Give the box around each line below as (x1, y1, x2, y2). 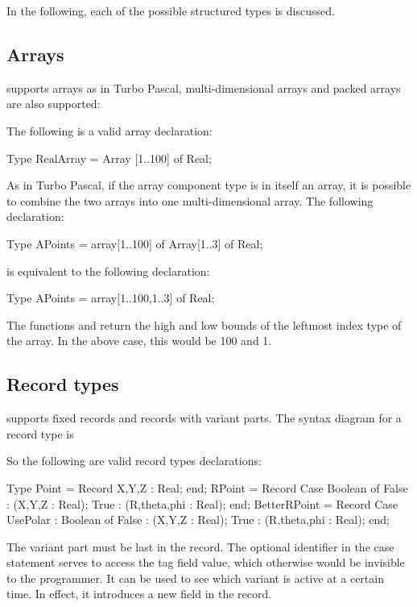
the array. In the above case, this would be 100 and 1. (6, 332, 272, 349)
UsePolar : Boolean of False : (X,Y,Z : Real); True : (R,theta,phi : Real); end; (6, 511, 390, 528)
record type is (6, 425, 74, 442)
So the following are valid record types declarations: (6, 452, 262, 469)
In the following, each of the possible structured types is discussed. (6, 2, 335, 19)
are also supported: (6, 95, 101, 112)
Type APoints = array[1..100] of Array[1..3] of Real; (6, 235, 263, 252)
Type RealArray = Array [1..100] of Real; (6, 149, 212, 166)
